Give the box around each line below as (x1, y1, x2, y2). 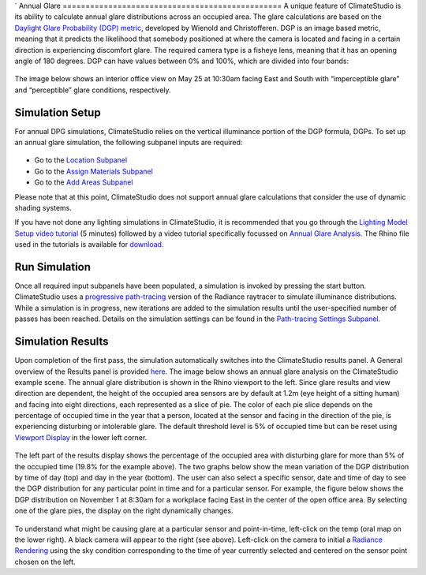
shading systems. (14, 203, 73, 212)
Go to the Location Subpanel (34, 155, 128, 165)
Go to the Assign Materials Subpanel (34, 166, 153, 176)
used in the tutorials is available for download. (14, 240, 164, 249)
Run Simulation (14, 260, 91, 274)
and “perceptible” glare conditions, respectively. (14, 85, 171, 95)
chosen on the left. (14, 557, 76, 566)
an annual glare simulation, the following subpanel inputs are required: (14, 138, 243, 147)
